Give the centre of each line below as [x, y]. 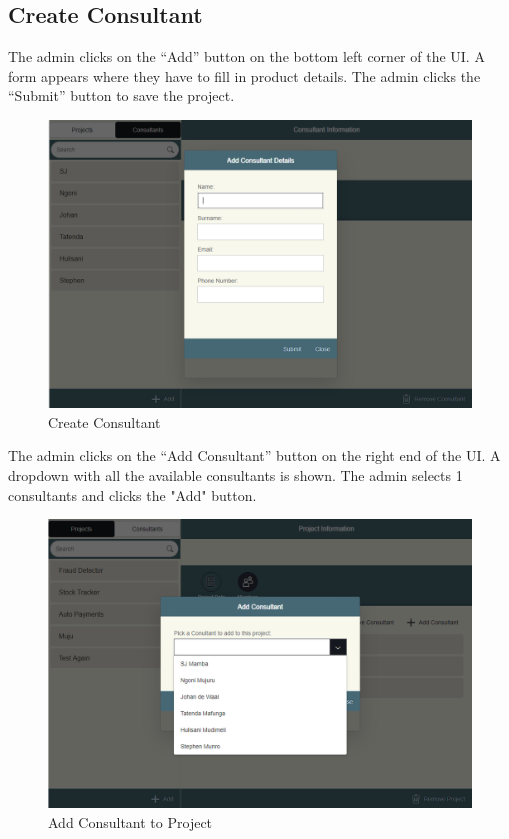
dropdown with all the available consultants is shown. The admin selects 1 [235, 474]
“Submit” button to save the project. [121, 95]
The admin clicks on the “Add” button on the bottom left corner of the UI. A [246, 56]
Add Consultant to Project [130, 821]
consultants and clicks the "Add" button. [132, 494]
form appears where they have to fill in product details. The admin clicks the [244, 75]
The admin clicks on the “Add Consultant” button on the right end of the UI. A [254, 455]
